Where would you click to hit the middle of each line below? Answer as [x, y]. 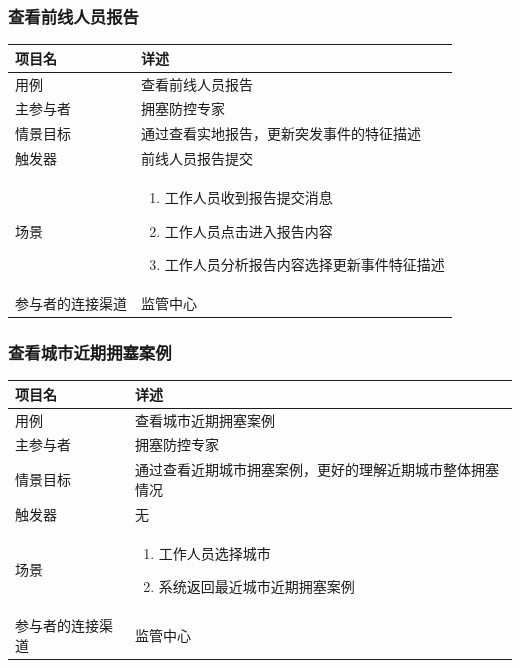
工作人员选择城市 [214, 552]
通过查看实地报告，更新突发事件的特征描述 [281, 133]
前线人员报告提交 [197, 158]
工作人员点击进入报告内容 [248, 230]
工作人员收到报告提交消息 [248, 196]
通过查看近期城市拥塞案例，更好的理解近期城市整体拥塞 [316, 469]
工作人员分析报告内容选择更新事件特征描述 [304, 264]
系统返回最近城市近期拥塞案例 [256, 586]
